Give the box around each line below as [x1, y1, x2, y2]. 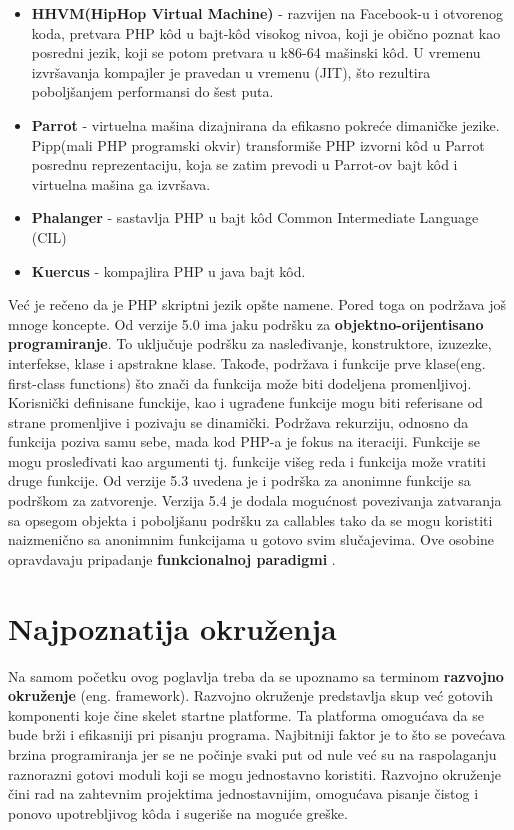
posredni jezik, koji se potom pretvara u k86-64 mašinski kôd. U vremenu [31, 42, 481, 63]
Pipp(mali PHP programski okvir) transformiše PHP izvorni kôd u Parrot [31, 134, 485, 155]
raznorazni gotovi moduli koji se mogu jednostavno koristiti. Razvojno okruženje [8, 763, 501, 784]
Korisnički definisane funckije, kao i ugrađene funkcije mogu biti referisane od [8, 392, 483, 413]
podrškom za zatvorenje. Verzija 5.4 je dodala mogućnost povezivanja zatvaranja [8, 490, 502, 511]
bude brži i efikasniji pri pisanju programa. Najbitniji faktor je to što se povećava [8, 724, 506, 745]
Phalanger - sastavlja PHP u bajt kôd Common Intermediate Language [31, 207, 479, 228]
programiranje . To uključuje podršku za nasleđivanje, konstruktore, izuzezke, [8, 333, 492, 354]
